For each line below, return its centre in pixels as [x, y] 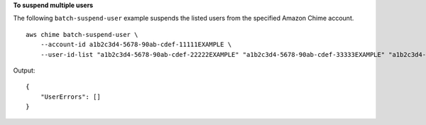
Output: [24, 70]
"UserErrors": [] [70, 97]
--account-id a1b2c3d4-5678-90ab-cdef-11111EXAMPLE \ [136, 45]
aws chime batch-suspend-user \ [82, 34]
